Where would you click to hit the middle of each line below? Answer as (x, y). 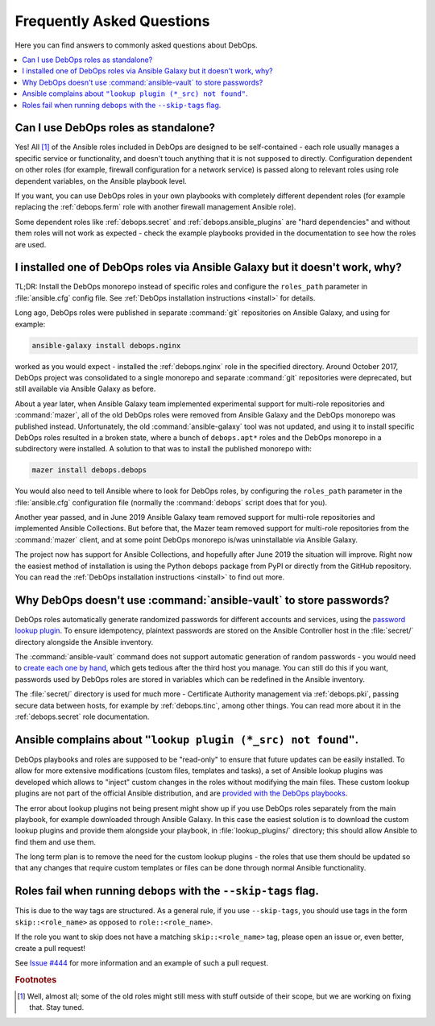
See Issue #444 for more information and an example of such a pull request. (142, 962)
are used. (31, 244)
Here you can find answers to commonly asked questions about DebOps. (136, 45)
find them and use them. (56, 841)
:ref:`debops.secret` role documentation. (82, 717)
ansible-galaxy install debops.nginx (106, 345)
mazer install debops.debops (89, 470)
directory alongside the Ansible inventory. (84, 642)
